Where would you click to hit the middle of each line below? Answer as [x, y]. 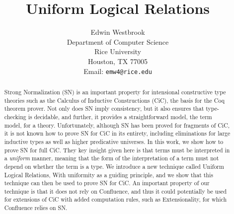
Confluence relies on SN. [36, 208]
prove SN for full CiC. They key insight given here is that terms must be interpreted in [117, 150]
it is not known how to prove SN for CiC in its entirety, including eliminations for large [117, 133]
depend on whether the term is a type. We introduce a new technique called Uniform [114, 166]
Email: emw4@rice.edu [118, 71]
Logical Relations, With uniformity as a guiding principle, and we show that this [109, 175]
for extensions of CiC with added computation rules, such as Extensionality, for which [116, 199]
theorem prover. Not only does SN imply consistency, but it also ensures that [104, 108]
